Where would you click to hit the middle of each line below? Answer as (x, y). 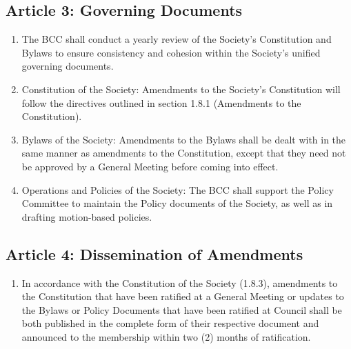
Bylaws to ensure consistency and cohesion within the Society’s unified (171, 52)
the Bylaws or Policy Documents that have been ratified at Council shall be (182, 309)
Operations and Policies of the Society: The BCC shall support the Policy (178, 189)
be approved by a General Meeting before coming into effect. (150, 166)
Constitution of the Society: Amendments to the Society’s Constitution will (181, 89)
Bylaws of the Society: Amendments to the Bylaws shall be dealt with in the (184, 139)
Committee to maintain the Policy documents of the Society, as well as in (177, 203)
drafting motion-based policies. (87, 216)
